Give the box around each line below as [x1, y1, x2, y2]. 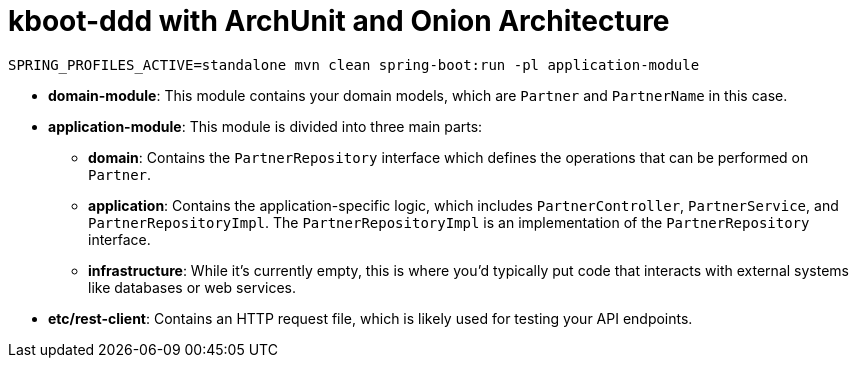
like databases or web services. [88, 278, 297, 296]
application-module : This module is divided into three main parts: [48, 117, 483, 135]
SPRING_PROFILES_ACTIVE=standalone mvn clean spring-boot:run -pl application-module [8, 56, 700, 73]
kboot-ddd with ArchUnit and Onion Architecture [8, 4, 670, 38]
